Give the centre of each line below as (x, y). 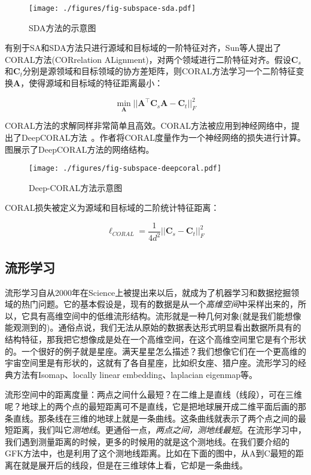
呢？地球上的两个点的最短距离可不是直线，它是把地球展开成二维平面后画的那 (155, 406)
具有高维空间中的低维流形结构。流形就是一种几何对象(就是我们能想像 (165, 315)
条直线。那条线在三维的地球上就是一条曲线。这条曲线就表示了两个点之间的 (151, 418)
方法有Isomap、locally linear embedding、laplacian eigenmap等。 (135, 374)
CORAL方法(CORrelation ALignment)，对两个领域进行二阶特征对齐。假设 (148, 59)
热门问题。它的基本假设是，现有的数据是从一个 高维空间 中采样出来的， (159, 304)
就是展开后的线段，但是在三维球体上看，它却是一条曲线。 (134, 465)
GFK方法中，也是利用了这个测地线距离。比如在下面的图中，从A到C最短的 (150, 453)
